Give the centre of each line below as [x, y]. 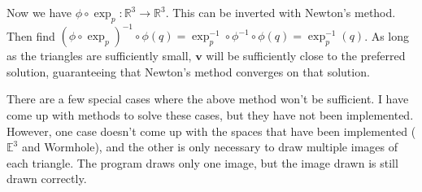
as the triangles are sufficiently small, [99, 56]
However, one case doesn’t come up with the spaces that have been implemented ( [211, 131]
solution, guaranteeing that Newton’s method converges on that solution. [188, 71]
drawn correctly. [47, 179]
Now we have [39, 12]
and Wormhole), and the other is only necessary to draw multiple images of [209, 147]
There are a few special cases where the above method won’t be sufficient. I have [208, 99]
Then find [31, 35]
